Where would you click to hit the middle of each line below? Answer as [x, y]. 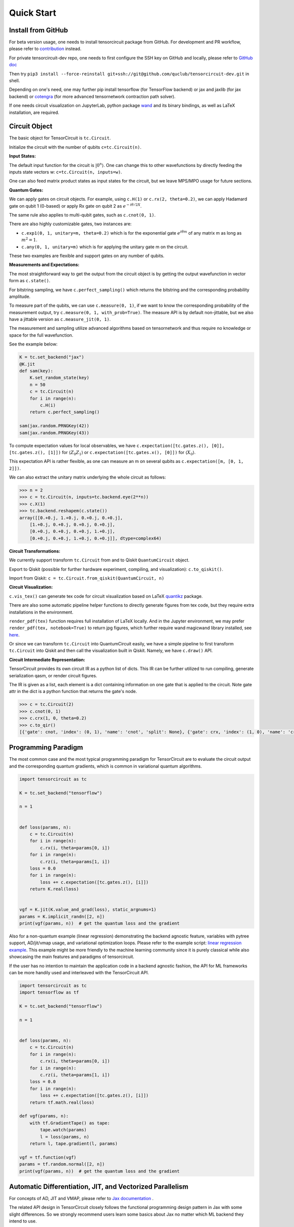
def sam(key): [36, 371]
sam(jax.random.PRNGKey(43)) [54, 433]
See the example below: [33, 344]
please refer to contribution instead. [45, 49]
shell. [14, 80]
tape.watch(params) [63, 1130]
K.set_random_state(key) [60, 378]
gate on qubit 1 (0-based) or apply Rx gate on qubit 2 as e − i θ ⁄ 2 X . [75, 205]
